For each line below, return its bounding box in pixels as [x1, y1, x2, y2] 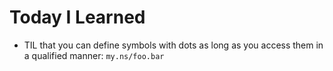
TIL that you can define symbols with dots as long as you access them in [23, 39, 324, 51]
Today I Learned [9, 6, 146, 29]
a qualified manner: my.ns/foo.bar [23, 49, 165, 61]
